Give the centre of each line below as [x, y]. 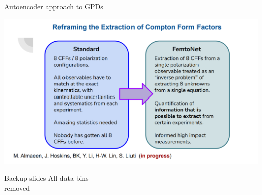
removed [17, 188]
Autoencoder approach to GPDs [54, 6]
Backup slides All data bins [46, 178]
